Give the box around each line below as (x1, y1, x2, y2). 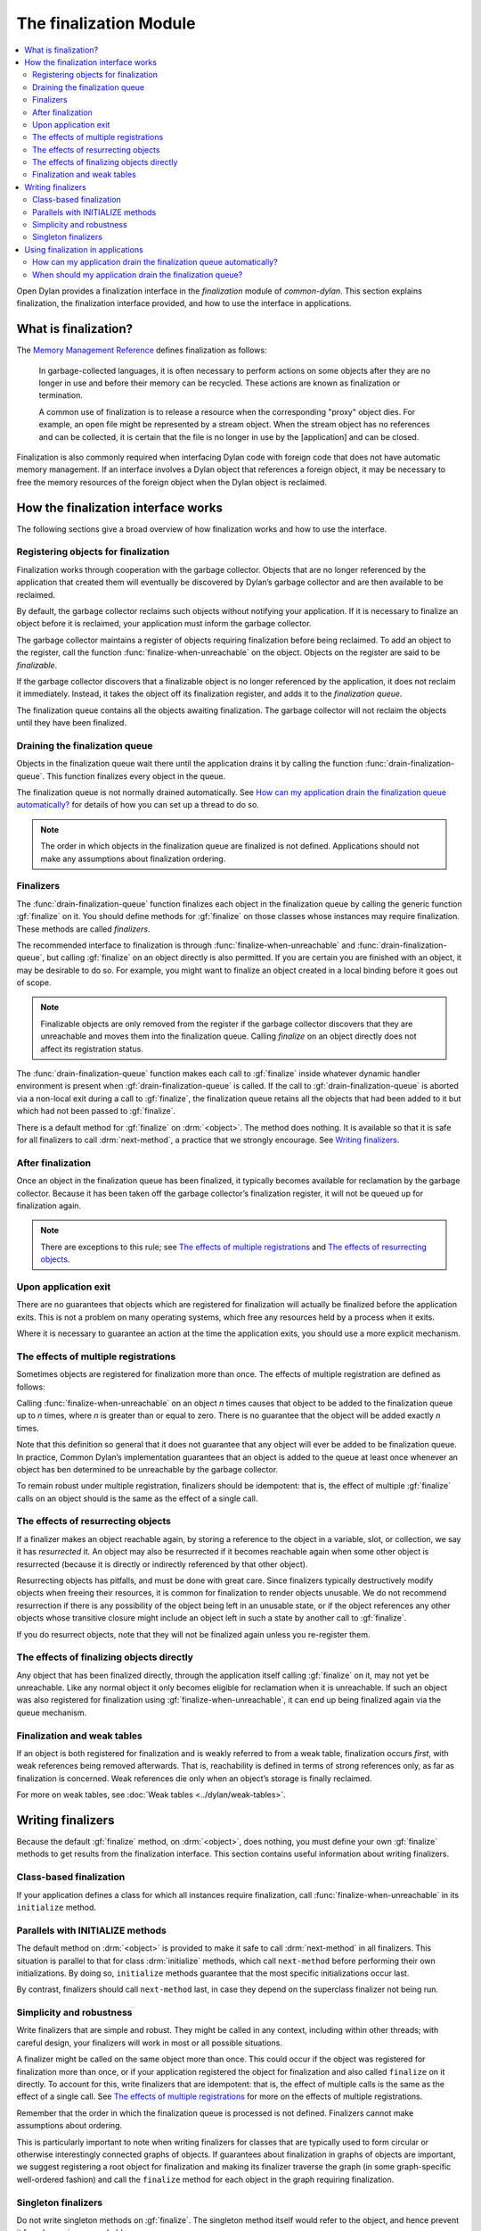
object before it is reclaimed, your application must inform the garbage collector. (16, 618, 312, 629)
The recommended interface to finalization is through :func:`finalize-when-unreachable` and (16, 940, 356, 950)
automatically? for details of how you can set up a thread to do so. (16, 800, 260, 810)
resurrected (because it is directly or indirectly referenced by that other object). (16, 1558, 308, 1570)
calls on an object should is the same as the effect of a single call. (16, 1493, 258, 1504)
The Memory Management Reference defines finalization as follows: (16, 344, 267, 356)
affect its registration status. (40, 1043, 144, 1054)
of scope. (16, 977, 53, 988)
